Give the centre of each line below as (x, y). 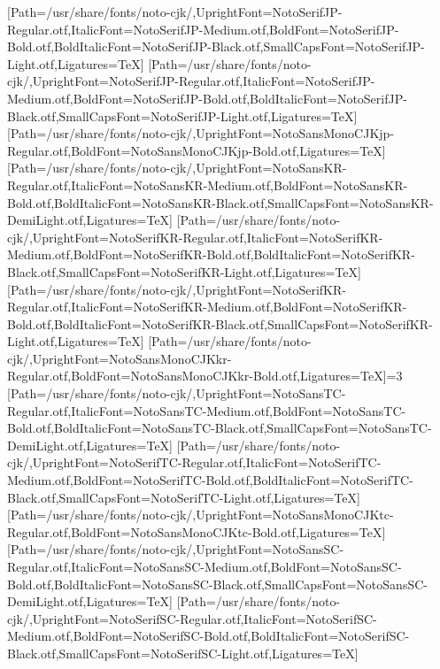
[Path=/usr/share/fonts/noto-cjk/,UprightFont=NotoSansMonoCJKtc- (201, 515)
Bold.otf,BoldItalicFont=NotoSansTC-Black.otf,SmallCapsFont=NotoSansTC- (220, 428)
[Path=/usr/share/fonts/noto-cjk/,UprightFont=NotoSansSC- (176, 549)
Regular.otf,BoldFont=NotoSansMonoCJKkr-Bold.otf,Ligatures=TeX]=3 (205, 376)
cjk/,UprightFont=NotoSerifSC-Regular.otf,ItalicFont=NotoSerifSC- (192, 618)
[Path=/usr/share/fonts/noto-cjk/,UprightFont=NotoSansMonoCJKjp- (201, 133)
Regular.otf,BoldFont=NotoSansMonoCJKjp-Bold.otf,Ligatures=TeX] (197, 150)
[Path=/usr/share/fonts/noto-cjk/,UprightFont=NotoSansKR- (177, 168)
